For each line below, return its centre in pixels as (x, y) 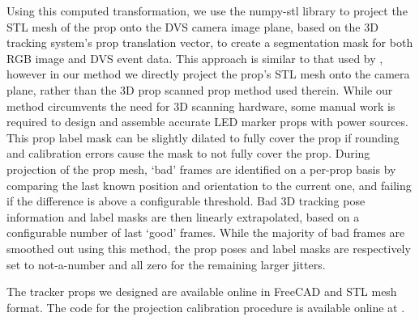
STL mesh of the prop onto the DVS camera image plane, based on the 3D (192, 26)
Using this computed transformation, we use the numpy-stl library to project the (207, 11)
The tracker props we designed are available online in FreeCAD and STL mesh (202, 291)
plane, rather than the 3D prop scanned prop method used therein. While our (200, 89)
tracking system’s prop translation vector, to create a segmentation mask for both (210, 42)
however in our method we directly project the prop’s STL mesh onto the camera (208, 74)
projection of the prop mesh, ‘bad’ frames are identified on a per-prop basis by (201, 169)
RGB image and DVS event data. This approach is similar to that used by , (195, 58)
